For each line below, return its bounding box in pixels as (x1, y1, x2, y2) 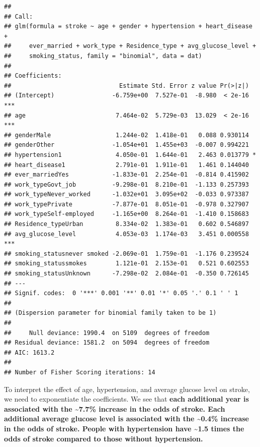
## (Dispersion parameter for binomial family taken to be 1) (4, 309, 217, 317)
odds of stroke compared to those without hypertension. (4, 433, 203, 443)
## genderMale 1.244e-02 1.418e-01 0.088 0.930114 (4, 131, 249, 139)
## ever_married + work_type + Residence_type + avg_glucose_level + (4, 42, 256, 50)
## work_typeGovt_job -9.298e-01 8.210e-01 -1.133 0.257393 (4, 181, 249, 188)
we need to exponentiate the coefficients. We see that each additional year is (4, 394, 249, 404)
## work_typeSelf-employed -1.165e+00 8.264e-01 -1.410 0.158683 (4, 210, 249, 218)
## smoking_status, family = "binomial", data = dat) (4, 52, 202, 60)
